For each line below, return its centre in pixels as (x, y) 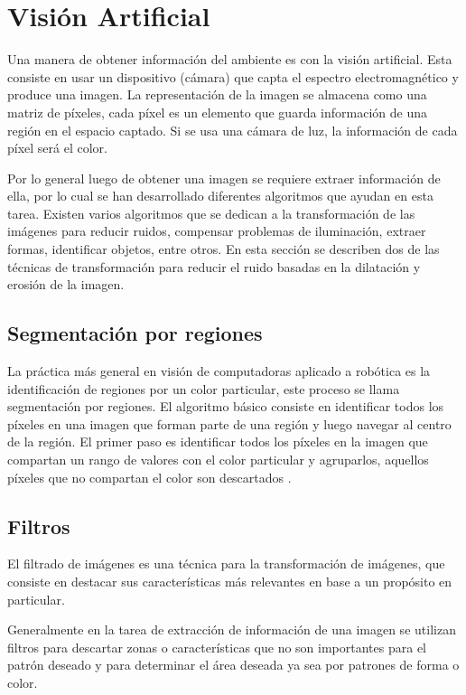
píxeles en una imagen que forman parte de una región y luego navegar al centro (229, 423)
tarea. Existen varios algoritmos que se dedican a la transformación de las (211, 213)
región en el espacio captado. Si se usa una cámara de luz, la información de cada (233, 130)
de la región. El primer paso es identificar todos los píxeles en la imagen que (218, 441)
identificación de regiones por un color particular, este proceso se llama (204, 388)
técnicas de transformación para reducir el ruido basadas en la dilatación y (214, 266)
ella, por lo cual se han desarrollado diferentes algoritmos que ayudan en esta (220, 196)
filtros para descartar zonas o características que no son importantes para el (217, 647)
